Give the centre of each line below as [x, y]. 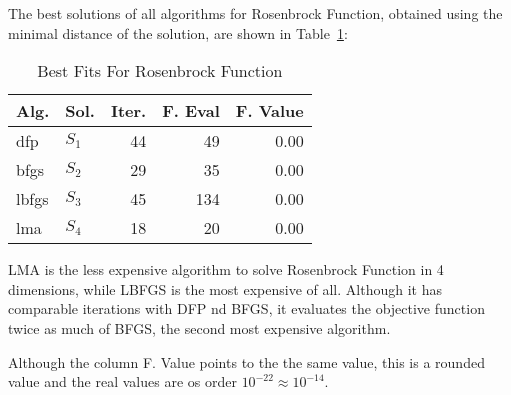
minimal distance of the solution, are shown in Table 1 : [178, 32]
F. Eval [191, 111]
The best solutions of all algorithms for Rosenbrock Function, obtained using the [255, 13]
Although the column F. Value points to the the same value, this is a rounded [246, 361]
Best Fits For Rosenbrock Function [160, 71]
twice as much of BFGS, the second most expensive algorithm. [199, 327]
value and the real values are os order [122, 381]
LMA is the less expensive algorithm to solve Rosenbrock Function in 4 [226, 269]
